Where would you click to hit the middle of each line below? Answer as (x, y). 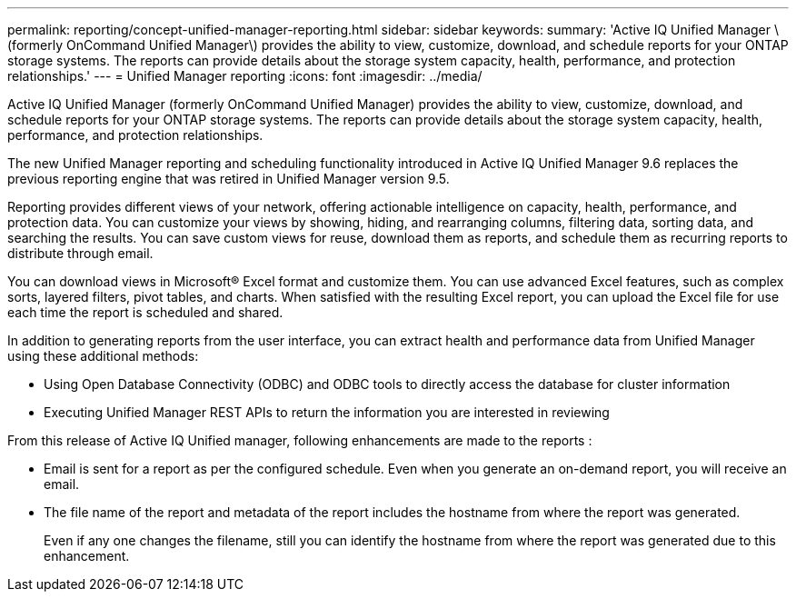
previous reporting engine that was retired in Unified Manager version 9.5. (229, 179)
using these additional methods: (103, 356)
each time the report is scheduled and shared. (145, 312)
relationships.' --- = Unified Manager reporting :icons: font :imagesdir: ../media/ (245, 76)
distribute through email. (80, 253)
